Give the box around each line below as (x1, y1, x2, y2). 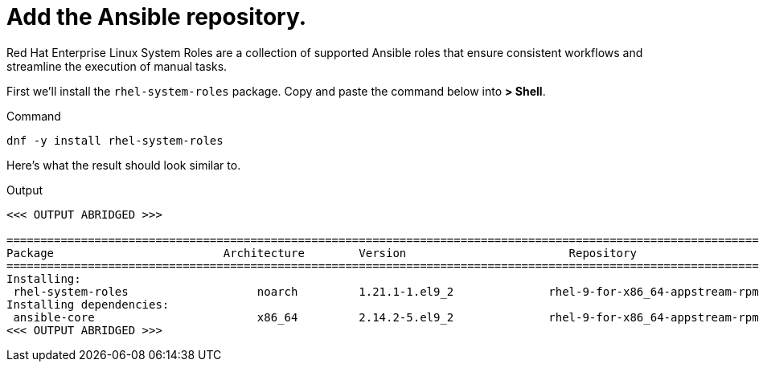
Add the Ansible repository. (6, 3, 307, 31)
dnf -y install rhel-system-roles (6, 133, 224, 147)
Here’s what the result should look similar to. (6, 157, 241, 172)
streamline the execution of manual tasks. (6, 59, 228, 73)
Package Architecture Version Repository (6, 246, 637, 260)
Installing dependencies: (6, 297, 170, 311)
